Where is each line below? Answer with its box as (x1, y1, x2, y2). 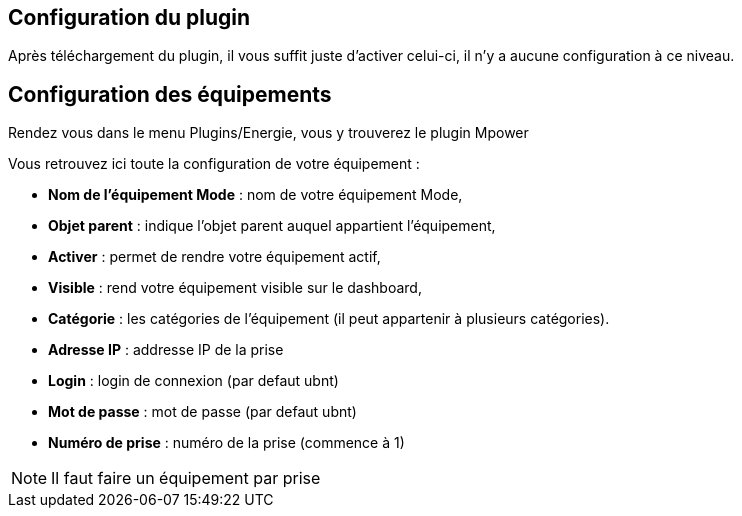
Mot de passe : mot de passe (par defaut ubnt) (48, 403, 357, 421)
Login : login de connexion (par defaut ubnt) (48, 372, 339, 390)
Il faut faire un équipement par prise (51, 468, 321, 489)
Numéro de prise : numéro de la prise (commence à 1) (48, 434, 405, 452)
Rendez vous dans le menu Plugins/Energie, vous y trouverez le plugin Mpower (8, 124, 529, 142)
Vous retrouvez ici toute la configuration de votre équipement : (8, 155, 420, 173)
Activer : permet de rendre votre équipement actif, (48, 248, 381, 266)
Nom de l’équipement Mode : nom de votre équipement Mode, (48, 186, 463, 204)
